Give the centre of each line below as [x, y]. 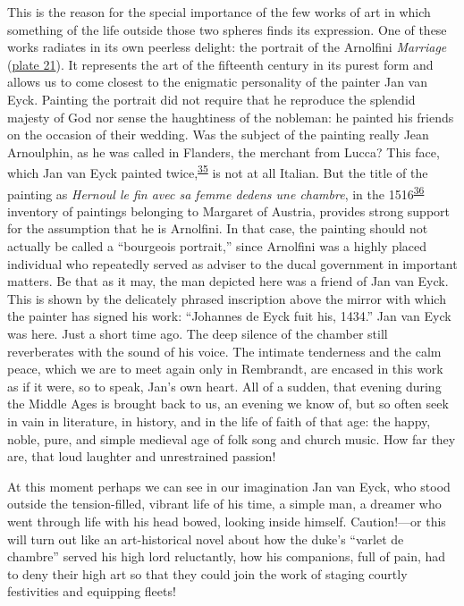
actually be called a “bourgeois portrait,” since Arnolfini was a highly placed [217, 246]
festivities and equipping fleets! [92, 591]
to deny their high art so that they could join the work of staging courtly [207, 573]
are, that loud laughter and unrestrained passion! [142, 456]
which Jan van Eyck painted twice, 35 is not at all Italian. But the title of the [218, 171]
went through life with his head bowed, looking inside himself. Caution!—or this [227, 521]
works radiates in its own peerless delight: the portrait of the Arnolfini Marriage [227, 47]
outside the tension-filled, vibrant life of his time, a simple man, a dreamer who [224, 504]
